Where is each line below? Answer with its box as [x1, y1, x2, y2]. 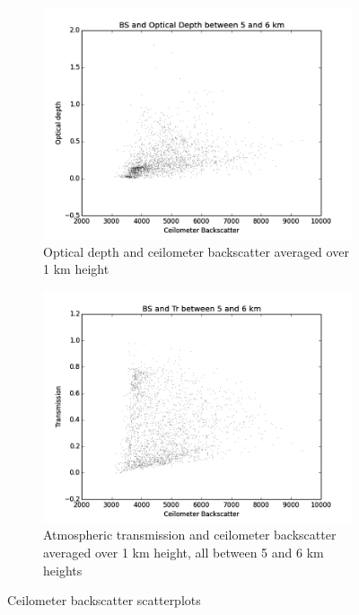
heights [43, 560, 83, 579]
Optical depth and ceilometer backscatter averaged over [43, 242, 349, 260]
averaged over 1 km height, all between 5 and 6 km [43, 542, 324, 561]
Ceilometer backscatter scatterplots [7, 591, 201, 610]
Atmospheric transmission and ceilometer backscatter [43, 525, 337, 544]
